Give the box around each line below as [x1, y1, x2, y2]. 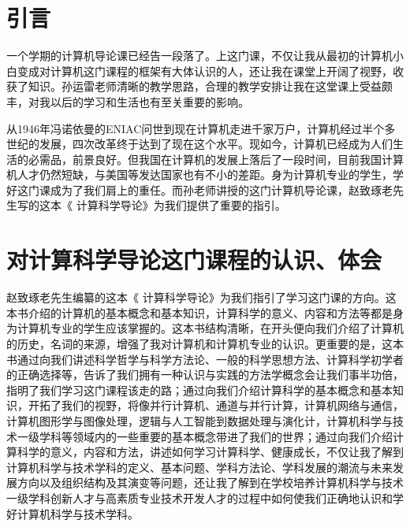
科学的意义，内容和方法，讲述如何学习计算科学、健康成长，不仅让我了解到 [17, 443, 404, 460]
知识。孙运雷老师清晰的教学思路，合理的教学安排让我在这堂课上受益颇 [28, 78, 393, 95]
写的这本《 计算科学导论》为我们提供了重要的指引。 [17, 197, 286, 213]
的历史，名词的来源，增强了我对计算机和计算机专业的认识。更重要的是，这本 [6, 335, 404, 351]
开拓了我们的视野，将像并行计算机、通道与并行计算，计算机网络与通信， [28, 397, 404, 414]
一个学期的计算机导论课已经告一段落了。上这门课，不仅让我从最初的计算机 [6, 47, 393, 64]
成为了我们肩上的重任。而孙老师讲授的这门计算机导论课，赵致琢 [50, 181, 382, 198]
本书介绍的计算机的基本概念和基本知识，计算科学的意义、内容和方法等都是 [6, 304, 393, 321]
